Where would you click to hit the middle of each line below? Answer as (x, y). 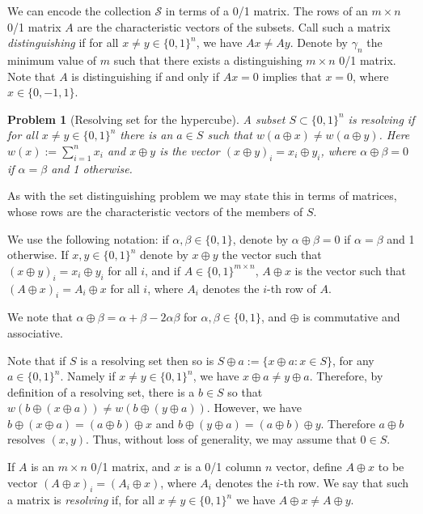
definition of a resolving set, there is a (101, 391)
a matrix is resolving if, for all (81, 500)
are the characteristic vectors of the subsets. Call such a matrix (234, 26)
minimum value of (52, 59)
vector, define (309, 467)
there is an (146, 135)
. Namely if (88, 376)
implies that (292, 76)
